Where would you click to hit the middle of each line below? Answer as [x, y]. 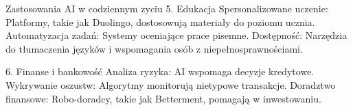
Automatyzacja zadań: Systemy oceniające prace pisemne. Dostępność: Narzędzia [176, 35]
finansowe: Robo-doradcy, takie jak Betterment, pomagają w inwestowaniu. [163, 98]
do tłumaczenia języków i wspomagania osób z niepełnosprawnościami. [154, 48]
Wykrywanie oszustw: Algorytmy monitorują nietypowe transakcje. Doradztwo [171, 84]
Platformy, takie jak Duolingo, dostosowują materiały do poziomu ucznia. [160, 22]
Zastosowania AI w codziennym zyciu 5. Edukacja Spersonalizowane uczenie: [167, 8]
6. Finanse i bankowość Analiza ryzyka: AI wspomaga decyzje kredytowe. [160, 71]
